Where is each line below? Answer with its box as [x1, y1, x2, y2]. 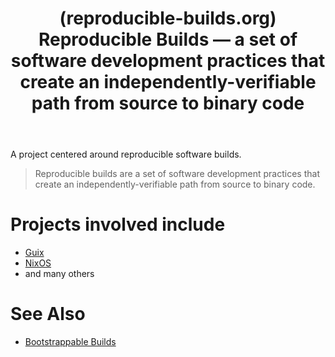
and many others [24, 268, 95, 280]
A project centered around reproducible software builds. [10, 148, 242, 161]
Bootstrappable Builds [24, 336, 117, 348]
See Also [10, 303, 86, 326]
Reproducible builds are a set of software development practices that [34, 168, 320, 180]
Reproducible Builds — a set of [38, 28, 298, 51]
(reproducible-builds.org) [59, 7, 277, 30]
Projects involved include [10, 213, 226, 236]
